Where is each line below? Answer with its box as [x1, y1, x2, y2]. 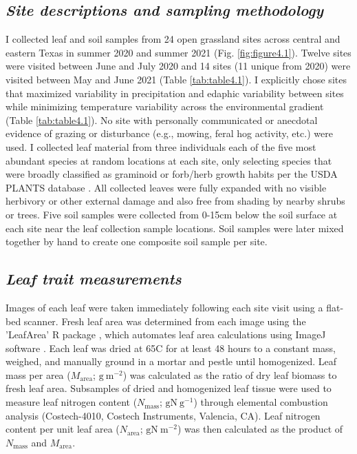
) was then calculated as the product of [177, 422, 343, 436]
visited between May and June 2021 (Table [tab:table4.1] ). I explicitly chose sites [6, 72, 347, 86]
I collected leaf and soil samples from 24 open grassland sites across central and [6, 32, 340, 46]
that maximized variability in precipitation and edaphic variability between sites [6, 85, 344, 100]
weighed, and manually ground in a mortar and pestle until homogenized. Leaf [6, 354, 337, 369]
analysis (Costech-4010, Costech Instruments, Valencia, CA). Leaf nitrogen [6, 408, 321, 422]
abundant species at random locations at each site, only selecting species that [6, 153, 332, 167]
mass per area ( [6, 367, 71, 382]
